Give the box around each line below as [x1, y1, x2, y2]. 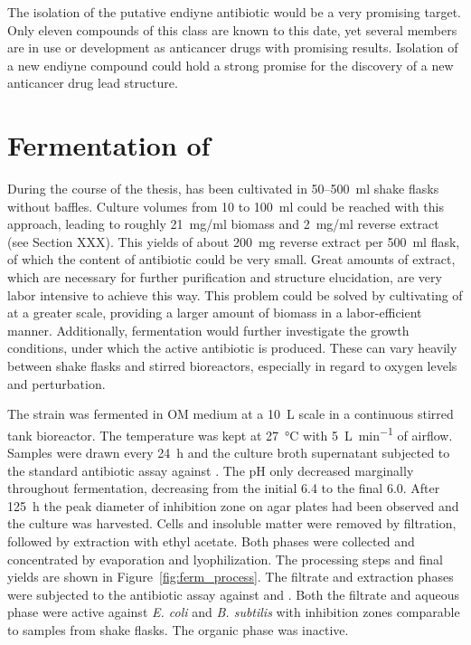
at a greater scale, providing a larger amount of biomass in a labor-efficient [7, 303, 422, 322]
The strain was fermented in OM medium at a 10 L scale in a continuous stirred [7, 404, 454, 423]
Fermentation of [7, 127, 211, 164]
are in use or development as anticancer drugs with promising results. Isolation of [7, 38, 458, 57]
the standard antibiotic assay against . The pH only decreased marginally [7, 460, 414, 479]
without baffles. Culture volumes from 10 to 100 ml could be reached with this [7, 196, 444, 215]
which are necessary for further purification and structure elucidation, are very [7, 268, 442, 287]
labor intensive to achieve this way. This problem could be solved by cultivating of [7, 285, 463, 304]
